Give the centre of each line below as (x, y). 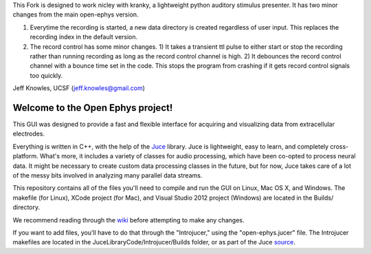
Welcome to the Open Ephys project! (93, 108)
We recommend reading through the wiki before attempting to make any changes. (128, 220)
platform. (26, 156)
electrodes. (29, 134)
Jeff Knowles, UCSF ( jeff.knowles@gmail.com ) (79, 88)
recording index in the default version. (84, 37)
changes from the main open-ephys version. (76, 14)
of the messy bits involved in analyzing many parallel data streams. (108, 175)
